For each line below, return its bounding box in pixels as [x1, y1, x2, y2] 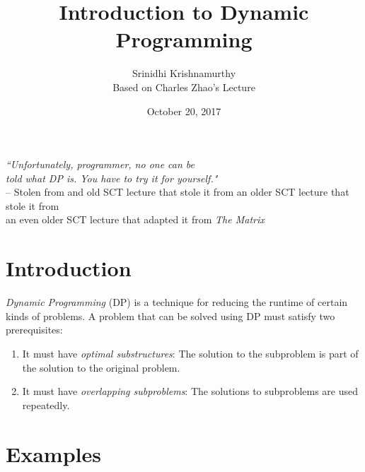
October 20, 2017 [146, 103, 221, 118]
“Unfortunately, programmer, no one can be [6, 157, 195, 172]
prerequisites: [6, 322, 63, 337]
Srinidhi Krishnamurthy [132, 66, 236, 81]
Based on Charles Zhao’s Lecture [112, 79, 255, 94]
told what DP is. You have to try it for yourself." [6, 170, 218, 185]
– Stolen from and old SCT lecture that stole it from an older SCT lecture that [6, 184, 349, 199]
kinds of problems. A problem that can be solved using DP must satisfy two [6, 308, 335, 323]
